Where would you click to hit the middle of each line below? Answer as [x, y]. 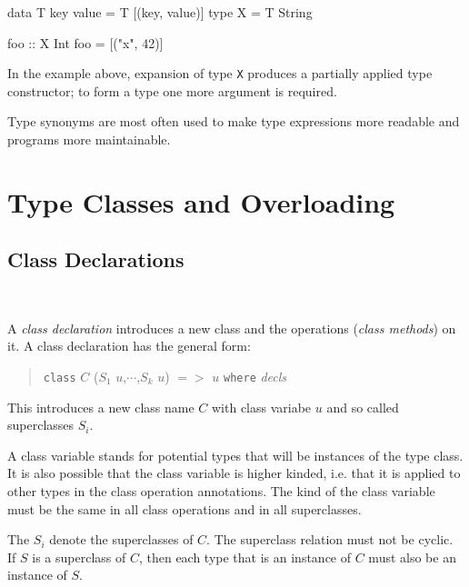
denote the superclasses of [121, 539]
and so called [363, 407]
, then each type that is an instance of [245, 557]
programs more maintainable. [89, 139]
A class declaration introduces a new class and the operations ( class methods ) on [232, 328]
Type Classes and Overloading [201, 201]
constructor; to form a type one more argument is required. [172, 90]
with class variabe [261, 407]
